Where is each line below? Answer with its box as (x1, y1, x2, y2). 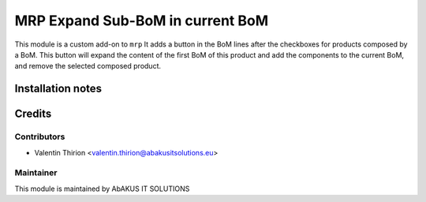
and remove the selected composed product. (14, 62, 162, 71)
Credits (14, 107, 52, 121)
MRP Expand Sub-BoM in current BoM (14, 12, 268, 29)
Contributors (14, 131, 65, 142)
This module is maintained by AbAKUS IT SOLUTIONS (14, 184, 190, 193)
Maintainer (14, 167, 58, 178)
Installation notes (14, 82, 103, 95)
